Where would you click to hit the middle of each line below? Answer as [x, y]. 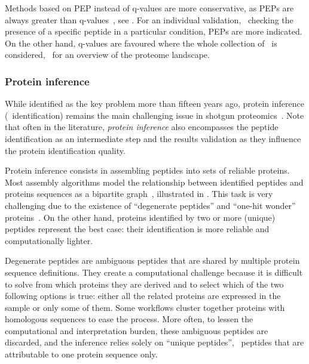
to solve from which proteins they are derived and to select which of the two [144, 284]
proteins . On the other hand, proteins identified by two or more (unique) [140, 217]
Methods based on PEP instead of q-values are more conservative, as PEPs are [149, 8]
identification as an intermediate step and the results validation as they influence [153, 138]
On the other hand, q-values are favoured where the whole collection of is [141, 43]
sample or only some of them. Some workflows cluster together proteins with [145, 307]
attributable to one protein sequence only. [81, 354]
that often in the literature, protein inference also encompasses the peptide [142, 127]
